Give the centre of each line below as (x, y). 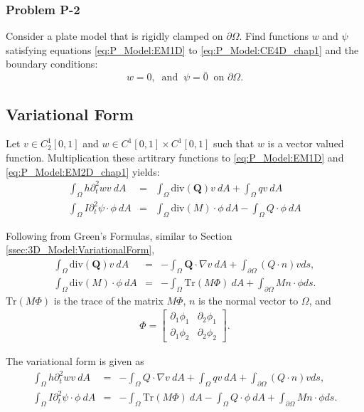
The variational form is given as (75, 360)
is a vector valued (306, 143)
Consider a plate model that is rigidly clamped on (114, 36)
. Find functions (274, 36)
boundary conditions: (52, 64)
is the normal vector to (248, 300)
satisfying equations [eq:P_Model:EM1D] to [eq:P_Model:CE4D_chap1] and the (182, 49)
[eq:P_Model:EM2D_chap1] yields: (83, 171)
